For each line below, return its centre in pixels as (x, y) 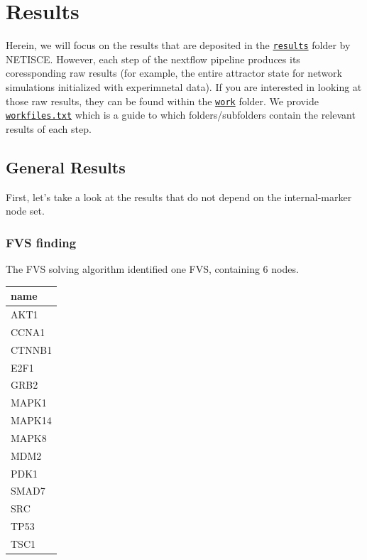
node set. (25, 211)
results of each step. (49, 128)
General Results (66, 167)
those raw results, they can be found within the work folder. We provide (162, 101)
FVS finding (41, 242)
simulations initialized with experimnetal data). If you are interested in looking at (184, 86)
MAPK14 (31, 420)
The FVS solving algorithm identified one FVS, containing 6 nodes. (152, 269)
